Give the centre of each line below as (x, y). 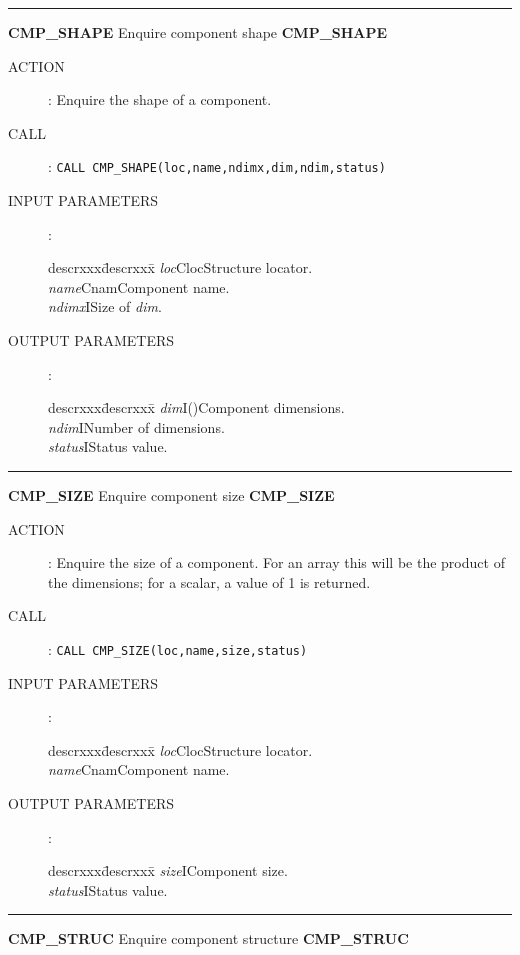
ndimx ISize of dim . (105, 306)
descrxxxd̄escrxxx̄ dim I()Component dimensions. (196, 407)
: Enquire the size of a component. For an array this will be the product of (276, 562)
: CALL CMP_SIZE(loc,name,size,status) (178, 648)
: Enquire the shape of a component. (160, 99)
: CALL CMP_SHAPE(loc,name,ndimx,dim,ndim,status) (217, 166)
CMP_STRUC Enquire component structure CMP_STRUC (208, 938)
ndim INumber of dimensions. (136, 426)
